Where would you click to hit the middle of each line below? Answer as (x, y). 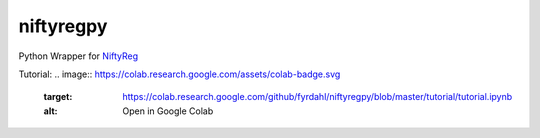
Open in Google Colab (168, 111)
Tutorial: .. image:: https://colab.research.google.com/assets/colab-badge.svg (179, 74)
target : (58, 97)
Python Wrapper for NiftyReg (78, 56)
